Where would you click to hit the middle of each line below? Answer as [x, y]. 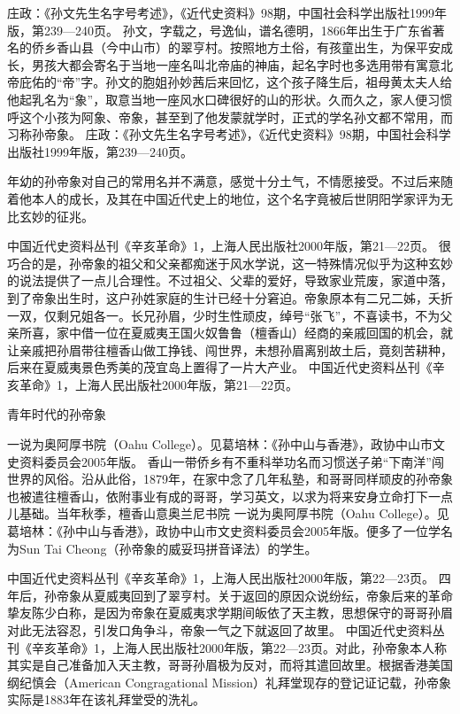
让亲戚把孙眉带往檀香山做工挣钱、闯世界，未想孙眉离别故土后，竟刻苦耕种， [230, 349]
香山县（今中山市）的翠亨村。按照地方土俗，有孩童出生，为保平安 [248, 47]
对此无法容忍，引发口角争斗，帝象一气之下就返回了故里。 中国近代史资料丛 [226, 630]
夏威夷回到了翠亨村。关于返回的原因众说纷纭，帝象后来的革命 [273, 595]
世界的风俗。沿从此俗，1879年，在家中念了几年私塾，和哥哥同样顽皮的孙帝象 [230, 479]
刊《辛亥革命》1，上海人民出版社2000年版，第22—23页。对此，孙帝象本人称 [227, 647]
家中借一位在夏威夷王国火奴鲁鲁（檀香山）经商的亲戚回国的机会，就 [254, 333]
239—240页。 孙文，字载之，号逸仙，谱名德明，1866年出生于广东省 [238, 30]
